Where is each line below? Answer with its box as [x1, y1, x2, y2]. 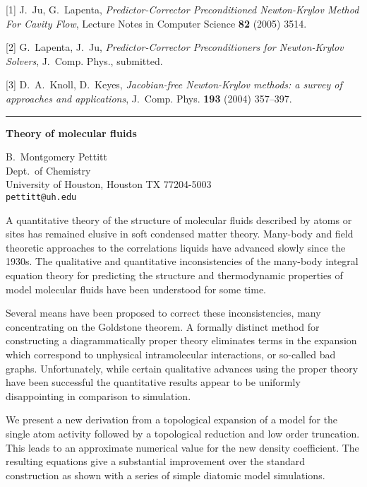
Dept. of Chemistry [6, 163, 91, 177]
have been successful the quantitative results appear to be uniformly [6, 375, 301, 389]
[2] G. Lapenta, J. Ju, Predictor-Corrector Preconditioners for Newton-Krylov [6, 40, 344, 54]
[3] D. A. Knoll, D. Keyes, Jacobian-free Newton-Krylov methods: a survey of [6, 77, 342, 92]
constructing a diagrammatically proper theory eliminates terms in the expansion [6, 333, 357, 348]
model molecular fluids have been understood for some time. [6, 281, 267, 296]
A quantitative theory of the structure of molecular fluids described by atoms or [6, 212, 352, 227]
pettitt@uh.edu [6, 192, 77, 202]
